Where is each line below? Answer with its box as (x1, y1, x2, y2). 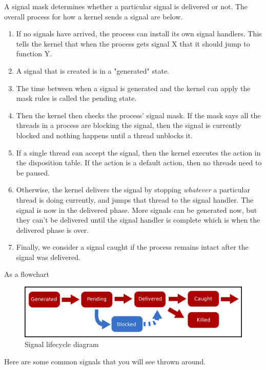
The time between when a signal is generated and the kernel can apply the (16, 82, 251, 93)
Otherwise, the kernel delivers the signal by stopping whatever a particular (16, 184, 250, 195)
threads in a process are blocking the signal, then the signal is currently (16, 120, 241, 130)
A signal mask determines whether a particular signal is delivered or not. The (4, 1, 248, 11)
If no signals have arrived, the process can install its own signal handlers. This (16, 28, 262, 39)
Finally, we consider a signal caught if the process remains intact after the (16, 242, 249, 252)
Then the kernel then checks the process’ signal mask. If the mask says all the (16, 110, 261, 120)
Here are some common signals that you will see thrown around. (4, 356, 206, 366)
